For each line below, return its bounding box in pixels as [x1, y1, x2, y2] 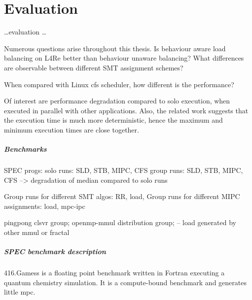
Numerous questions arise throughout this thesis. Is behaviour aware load [4, 43, 226, 53]
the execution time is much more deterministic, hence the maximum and [4, 115, 223, 125]
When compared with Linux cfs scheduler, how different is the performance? [4, 79, 234, 89]
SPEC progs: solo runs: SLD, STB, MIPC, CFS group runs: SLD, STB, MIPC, [4, 165, 243, 175]
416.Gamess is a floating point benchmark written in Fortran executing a [4, 267, 225, 278]
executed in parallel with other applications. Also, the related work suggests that [4, 105, 249, 115]
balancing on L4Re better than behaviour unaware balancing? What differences [4, 53, 244, 63]
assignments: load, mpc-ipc [4, 200, 85, 211]
